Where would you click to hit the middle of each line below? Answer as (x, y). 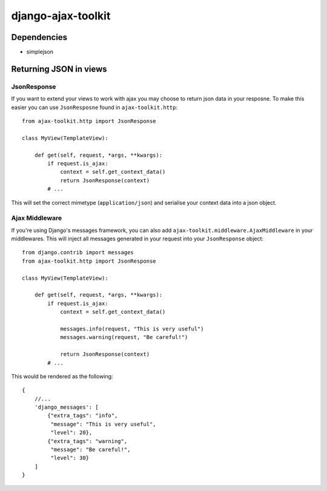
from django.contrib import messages (78, 252)
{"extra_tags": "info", (83, 416)
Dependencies (39, 37)
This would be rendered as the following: (62, 376)
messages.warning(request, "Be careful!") (124, 337)
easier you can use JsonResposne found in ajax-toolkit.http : (94, 107)
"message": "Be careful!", (91, 450)
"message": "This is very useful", (104, 424)
